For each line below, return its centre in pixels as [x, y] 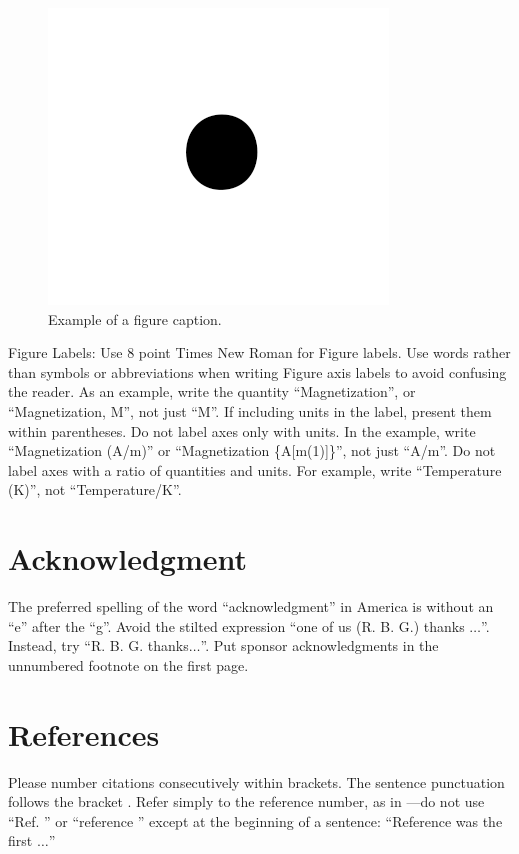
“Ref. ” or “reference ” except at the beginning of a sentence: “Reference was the [255, 820]
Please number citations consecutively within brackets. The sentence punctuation [256, 781]
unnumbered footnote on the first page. [128, 664]
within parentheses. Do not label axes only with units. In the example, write [242, 430]
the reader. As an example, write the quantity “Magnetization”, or [212, 391]
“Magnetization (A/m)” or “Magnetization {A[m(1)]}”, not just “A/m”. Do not [252, 450]
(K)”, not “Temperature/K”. [95, 489]
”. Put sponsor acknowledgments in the [319, 645]
